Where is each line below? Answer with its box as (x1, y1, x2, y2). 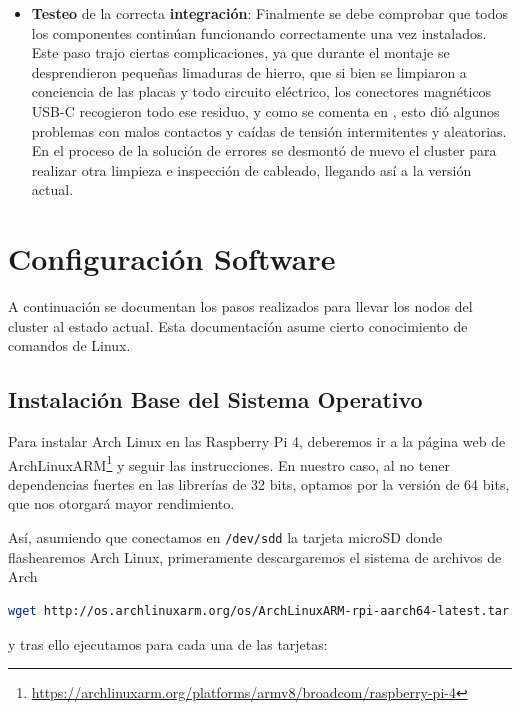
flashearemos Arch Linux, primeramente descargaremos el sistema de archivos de (8, 546, 502, 567)
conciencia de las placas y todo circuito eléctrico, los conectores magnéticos (31, 81, 492, 102)
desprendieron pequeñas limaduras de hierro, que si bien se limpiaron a (31, 61, 467, 82)
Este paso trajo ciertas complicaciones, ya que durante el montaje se (31, 42, 450, 63)
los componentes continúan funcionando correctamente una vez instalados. (31, 22, 487, 43)
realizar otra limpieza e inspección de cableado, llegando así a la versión (31, 159, 472, 180)
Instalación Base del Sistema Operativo (8, 384, 423, 415)
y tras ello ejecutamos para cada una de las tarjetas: (8, 633, 328, 654)
